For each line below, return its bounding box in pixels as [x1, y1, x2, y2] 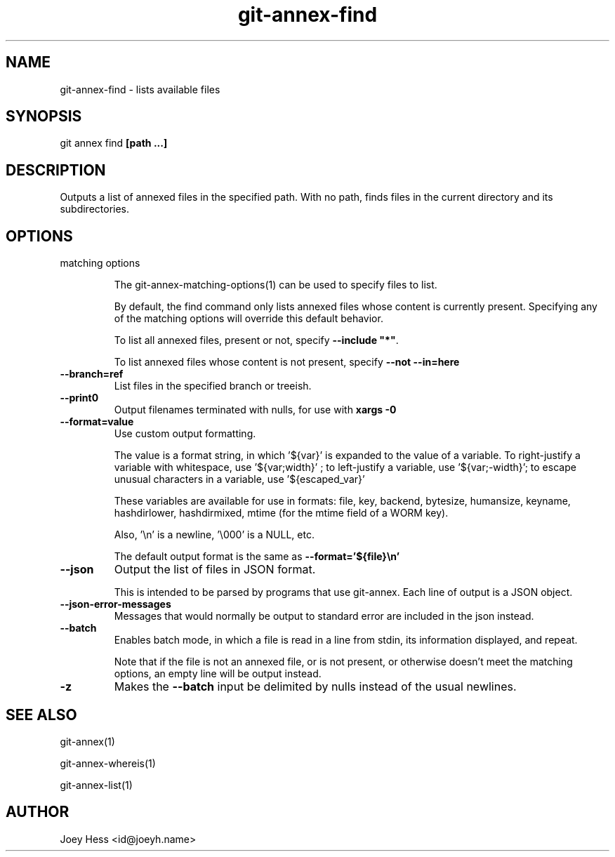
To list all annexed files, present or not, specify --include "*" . [114, 334, 399, 347]
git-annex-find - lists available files [60, 83, 220, 95]
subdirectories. [60, 203, 130, 215]
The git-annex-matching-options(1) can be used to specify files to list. [114, 279, 437, 291]
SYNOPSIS [6, 107, 82, 126]
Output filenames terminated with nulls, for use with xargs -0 [114, 404, 397, 416]
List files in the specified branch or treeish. [114, 380, 312, 392]
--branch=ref [60, 368, 124, 380]
